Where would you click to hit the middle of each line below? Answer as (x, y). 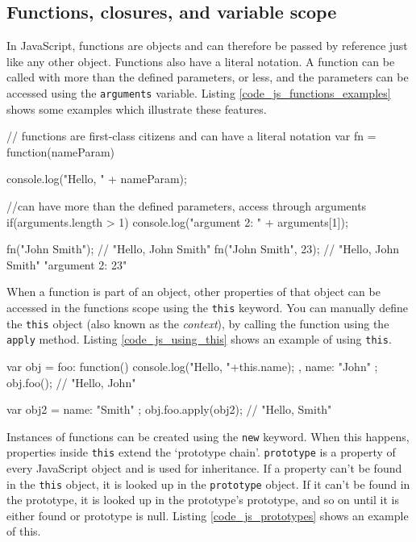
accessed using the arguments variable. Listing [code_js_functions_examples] (199, 92)
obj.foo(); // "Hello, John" (71, 382)
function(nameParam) (61, 151)
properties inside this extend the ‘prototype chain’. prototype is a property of (201, 452)
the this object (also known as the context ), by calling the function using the (198, 323)
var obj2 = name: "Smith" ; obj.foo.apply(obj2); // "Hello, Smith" (169, 409)
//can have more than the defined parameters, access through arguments (187, 206)
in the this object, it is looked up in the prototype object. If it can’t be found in (208, 484)
